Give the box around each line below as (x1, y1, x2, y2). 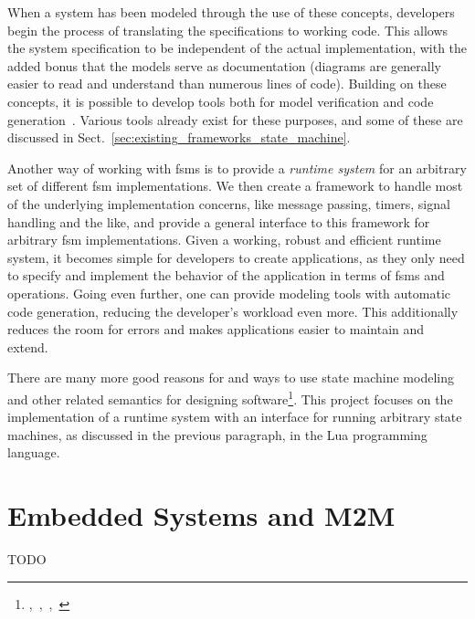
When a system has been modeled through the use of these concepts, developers (7, 3, 455, 21)
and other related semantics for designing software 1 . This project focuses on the (7, 386, 453, 408)
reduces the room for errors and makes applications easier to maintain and (7, 320, 425, 339)
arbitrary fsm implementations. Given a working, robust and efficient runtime (7, 230, 441, 249)
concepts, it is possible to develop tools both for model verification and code (7, 91, 434, 110)
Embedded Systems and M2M (7, 497, 396, 534)
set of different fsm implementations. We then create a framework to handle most (7, 176, 463, 195)
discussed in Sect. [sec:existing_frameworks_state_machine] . (7, 128, 351, 147)
